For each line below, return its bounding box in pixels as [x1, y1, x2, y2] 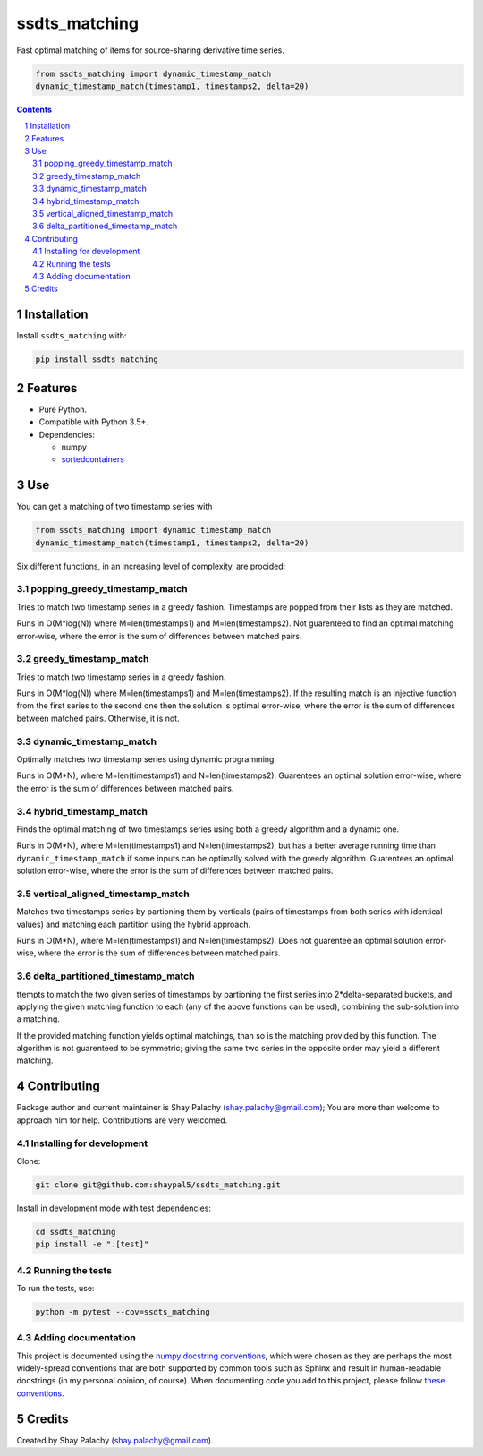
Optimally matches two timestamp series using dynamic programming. [16, 753, 277, 765]
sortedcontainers [61, 454, 125, 465]
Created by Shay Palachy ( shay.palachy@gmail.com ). [16, 1435, 214, 1445]
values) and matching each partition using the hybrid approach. [16, 919, 251, 929]
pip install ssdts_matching [35, 355, 158, 364]
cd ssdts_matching [35, 1227, 116, 1237]
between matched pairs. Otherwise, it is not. [16, 713, 180, 724]
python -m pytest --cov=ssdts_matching [35, 1306, 210, 1316]
